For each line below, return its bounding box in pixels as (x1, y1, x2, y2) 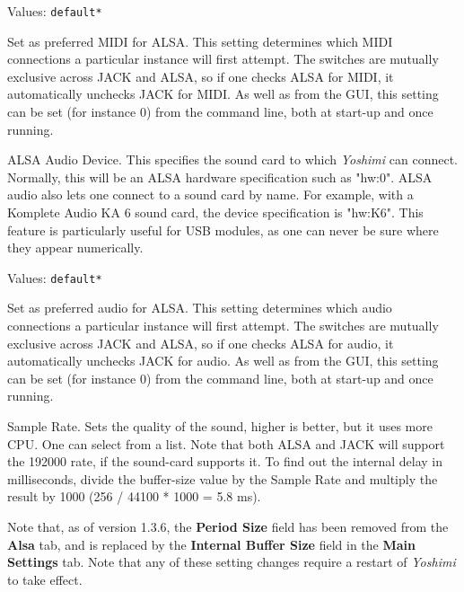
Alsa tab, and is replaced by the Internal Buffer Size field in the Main (7, 535, 416, 553)
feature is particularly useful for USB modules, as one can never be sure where (7, 220, 439, 239)
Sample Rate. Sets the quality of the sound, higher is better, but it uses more (7, 417, 433, 435)
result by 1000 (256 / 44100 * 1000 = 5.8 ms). (7, 487, 261, 506)
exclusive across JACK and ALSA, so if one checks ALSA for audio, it (7, 333, 394, 352)
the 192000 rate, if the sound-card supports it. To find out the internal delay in (7, 452, 442, 471)
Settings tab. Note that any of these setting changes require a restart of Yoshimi (7, 552, 456, 571)
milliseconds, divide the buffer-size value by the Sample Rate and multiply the (7, 469, 438, 488)
